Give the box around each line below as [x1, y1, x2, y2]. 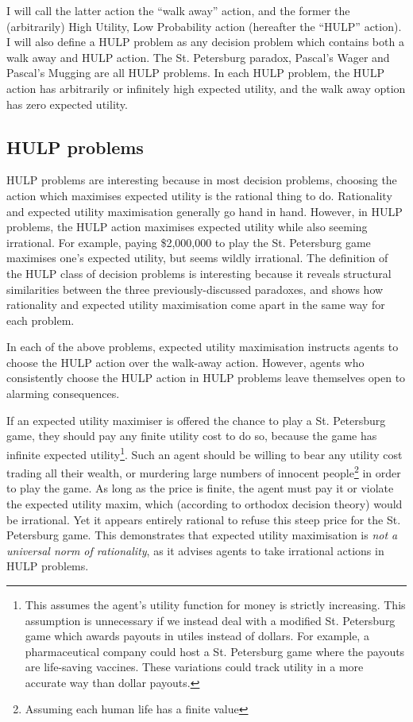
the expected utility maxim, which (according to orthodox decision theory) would [6, 495, 403, 512]
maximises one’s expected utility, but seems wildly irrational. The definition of [6, 249, 388, 266]
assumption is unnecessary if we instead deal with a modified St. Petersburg [25, 612, 396, 628]
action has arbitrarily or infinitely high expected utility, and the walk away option [6, 79, 406, 96]
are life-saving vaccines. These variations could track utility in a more [25, 658, 364, 675]
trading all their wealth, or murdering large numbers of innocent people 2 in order [6, 462, 401, 481]
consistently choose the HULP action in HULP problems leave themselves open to [6, 369, 406, 386]
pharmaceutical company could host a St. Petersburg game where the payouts [25, 643, 405, 659]
